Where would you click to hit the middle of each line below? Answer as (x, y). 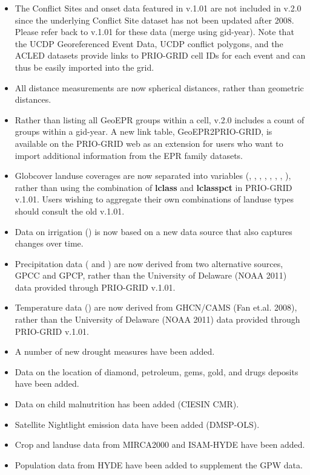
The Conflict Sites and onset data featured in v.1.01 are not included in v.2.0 (158, 8)
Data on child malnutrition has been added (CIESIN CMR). (127, 404)
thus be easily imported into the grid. (84, 67)
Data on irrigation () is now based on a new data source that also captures (153, 231)
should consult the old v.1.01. (70, 211)
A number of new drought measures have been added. (115, 351)
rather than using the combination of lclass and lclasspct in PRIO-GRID (153, 187)
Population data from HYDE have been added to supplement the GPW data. (159, 464)
